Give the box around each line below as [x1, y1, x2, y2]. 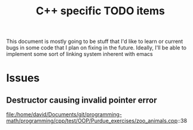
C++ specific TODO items [35, 4, 166, 18]
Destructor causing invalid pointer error [6, 95, 157, 105]
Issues [6, 72, 40, 85]
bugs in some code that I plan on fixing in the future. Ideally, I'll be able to [6, 44, 187, 51]
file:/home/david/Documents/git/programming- [6, 111, 122, 118]
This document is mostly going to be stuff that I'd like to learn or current [6, 38, 183, 45]
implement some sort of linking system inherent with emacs [6, 51, 154, 58]
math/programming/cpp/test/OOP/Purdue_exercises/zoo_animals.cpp [6, 117, 178, 125]
